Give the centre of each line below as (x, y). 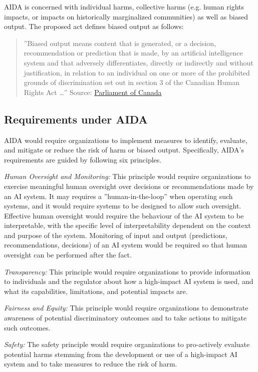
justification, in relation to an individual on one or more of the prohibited (137, 72)
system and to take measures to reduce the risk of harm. (91, 364)
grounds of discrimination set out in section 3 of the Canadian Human (132, 82)
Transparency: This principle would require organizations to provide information (127, 271)
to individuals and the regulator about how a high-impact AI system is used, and (129, 281)
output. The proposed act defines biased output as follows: (94, 26)
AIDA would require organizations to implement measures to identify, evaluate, (126, 140)
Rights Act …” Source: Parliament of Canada (93, 92)
